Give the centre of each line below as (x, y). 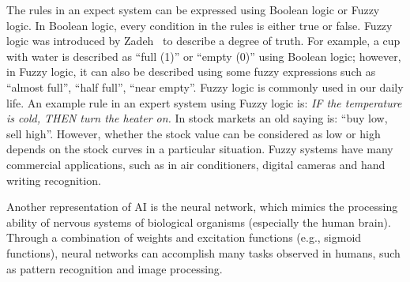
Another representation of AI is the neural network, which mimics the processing (202, 207)
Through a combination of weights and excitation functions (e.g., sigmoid (184, 237)
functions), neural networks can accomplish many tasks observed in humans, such (203, 252)
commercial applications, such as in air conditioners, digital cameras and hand (196, 164)
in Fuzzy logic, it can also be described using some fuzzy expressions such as (191, 71)
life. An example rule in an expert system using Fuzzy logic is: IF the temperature (204, 102)
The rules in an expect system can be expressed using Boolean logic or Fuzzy (193, 9)
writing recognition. (54, 180)
